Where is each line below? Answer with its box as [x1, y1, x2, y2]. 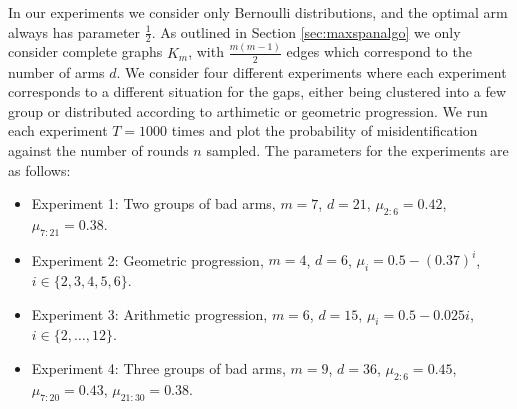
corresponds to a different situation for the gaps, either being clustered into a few [8, 81, 507, 102]
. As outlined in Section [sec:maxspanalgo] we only [151, 21, 461, 42]
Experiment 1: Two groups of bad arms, [31, 193, 276, 214]
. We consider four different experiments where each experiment [116, 61, 507, 82]
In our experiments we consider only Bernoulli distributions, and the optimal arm [8, 2, 508, 22]
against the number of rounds [8, 139, 189, 160]
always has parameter [8, 21, 141, 42]
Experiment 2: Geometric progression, [31, 249, 264, 270]
